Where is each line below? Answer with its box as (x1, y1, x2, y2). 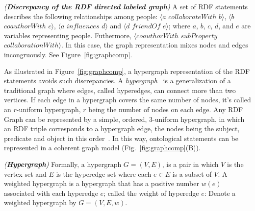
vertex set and (4, 168, 47, 179)
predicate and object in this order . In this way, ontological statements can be (4, 133, 238, 143)
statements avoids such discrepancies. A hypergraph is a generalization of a (4, 75, 231, 86)
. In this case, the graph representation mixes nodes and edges (61, 40, 248, 50)
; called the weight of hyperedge (103, 188, 199, 198)
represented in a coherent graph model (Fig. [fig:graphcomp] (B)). (4, 142, 201, 153)
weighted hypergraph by (4, 197, 76, 208)
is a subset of (172, 168, 212, 179)
